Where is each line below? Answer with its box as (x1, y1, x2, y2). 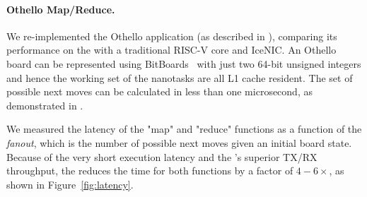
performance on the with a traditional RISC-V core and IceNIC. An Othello (6, 42, 337, 57)
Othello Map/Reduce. (6, 1, 115, 16)
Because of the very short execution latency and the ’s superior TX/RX (6, 149, 318, 164)
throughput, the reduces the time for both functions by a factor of (6, 163, 293, 178)
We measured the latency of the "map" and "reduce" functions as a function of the (6, 121, 362, 136)
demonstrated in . (6, 97, 83, 112)
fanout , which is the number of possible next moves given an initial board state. (6, 135, 352, 150)
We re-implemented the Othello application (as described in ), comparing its (6, 28, 337, 43)
